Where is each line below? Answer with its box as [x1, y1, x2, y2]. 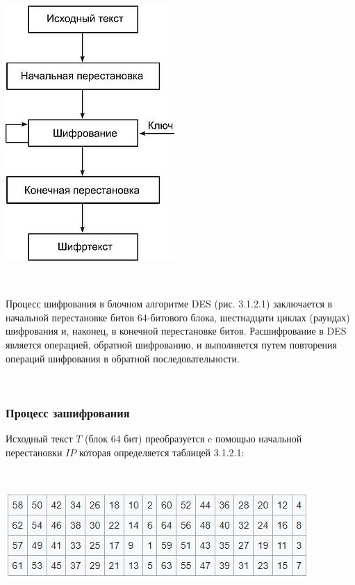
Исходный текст [6, 431, 73, 445]
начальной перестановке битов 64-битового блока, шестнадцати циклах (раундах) [6, 310, 350, 324]
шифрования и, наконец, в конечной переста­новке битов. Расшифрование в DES [6, 323, 347, 338]
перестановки [6, 444, 63, 459]
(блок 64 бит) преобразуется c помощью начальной [85, 431, 302, 445]
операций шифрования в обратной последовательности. [6, 351, 240, 365]
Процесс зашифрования [6, 403, 130, 421]
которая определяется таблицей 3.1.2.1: [79, 444, 245, 459]
